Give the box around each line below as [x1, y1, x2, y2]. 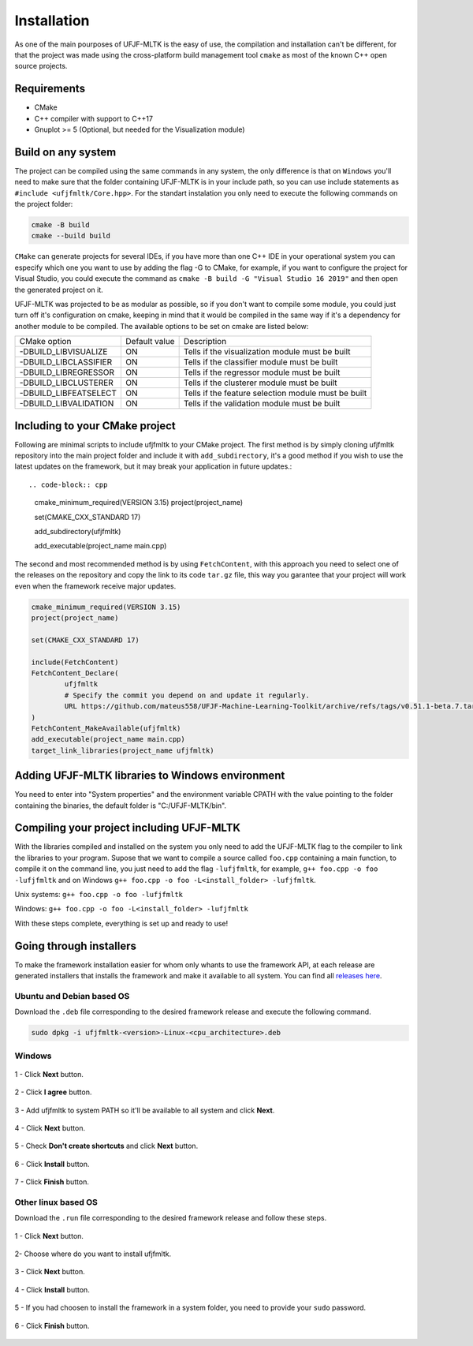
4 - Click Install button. [14, 1284, 90, 1294]
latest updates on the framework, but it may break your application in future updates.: [14, 462, 292, 471]
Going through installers [14, 939, 137, 952]
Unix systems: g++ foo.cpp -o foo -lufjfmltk [14, 890, 184, 899]
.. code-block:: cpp [28, 480, 108, 489]
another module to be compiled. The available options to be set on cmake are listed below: [14, 321, 309, 331]
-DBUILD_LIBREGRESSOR [19, 367, 114, 378]
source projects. [14, 62, 68, 71]
